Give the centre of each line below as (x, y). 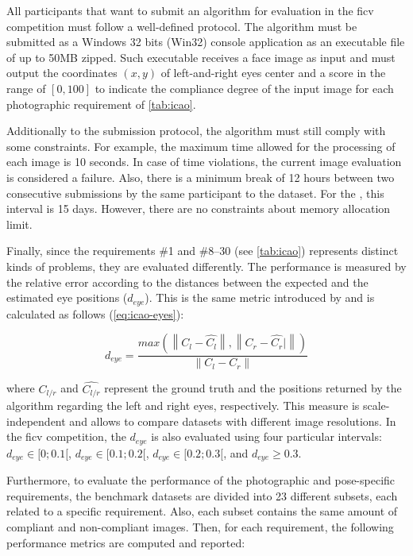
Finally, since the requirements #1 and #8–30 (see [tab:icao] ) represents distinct (203, 251)
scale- (376, 405)
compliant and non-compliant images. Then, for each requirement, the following (200, 526)
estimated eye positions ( (67, 297)
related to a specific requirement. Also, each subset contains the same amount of (202, 511)
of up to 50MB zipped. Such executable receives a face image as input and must (201, 57)
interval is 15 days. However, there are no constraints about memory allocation (199, 208)
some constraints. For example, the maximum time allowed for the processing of (201, 146)
